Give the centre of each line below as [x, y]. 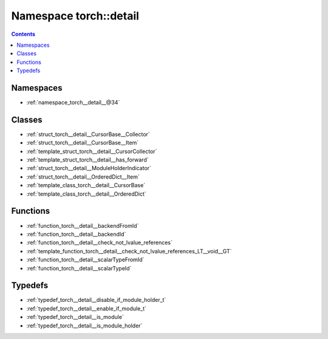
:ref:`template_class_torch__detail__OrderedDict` [87, 194]
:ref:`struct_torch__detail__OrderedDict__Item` [83, 177]
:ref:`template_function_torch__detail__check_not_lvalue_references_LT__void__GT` [129, 251]
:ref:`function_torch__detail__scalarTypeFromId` [85, 260]
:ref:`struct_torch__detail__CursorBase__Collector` [88, 134]
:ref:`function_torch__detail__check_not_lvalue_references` [99, 242]
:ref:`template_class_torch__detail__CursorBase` [86, 185]
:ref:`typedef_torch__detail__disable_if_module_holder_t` [96, 300]
